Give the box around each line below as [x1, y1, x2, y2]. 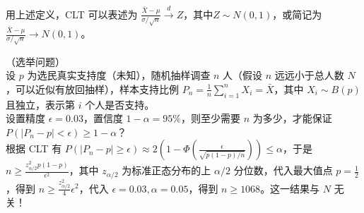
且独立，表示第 [6, 97, 75, 111]
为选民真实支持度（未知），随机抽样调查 [27, 68, 211, 83]
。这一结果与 [260, 181, 320, 195]
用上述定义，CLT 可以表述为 [6, 6, 138, 21]
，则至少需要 [181, 111, 241, 126]
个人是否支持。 [85, 97, 155, 111]
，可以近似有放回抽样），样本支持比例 [6, 81, 179, 96]
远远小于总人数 [274, 68, 344, 83]
